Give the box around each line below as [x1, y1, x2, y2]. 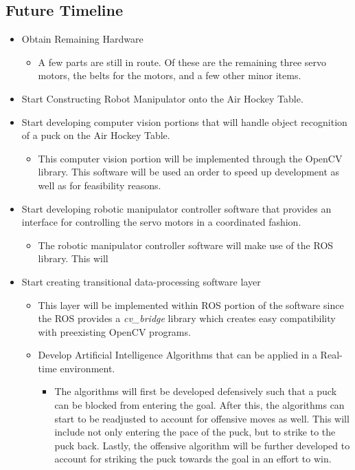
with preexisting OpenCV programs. [38, 324, 191, 339]
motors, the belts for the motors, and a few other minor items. [38, 68, 301, 83]
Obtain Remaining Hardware [21, 32, 144, 46]
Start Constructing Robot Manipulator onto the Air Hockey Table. [21, 91, 304, 105]
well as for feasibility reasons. [38, 178, 161, 192]
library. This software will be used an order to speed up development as [38, 164, 340, 179]
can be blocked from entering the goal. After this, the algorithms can [54, 398, 345, 412]
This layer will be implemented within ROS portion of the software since [38, 297, 344, 312]
